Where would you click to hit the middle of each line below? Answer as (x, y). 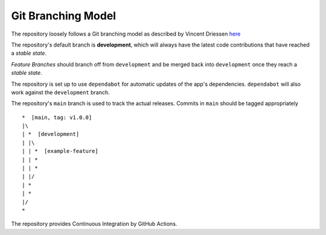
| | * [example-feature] (60, 151)
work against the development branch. (60, 92)
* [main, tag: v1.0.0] (57, 117)
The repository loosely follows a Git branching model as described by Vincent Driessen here (126, 34)
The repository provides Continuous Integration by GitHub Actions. (94, 224)
